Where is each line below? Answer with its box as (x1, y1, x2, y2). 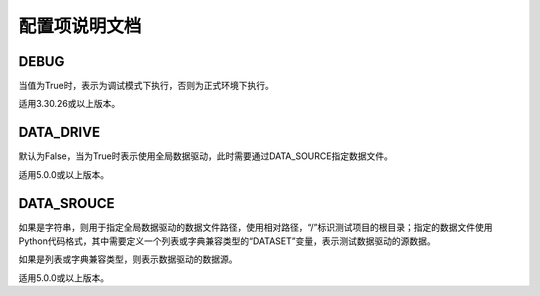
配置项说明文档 (18, 15, 142, 37)
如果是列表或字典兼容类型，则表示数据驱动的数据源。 (18, 253, 238, 265)
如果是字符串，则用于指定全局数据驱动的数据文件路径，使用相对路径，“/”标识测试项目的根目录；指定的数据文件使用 (18, 221, 494, 233)
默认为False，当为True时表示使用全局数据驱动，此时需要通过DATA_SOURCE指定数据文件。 (18, 150, 394, 162)
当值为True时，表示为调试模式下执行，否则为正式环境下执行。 (18, 80, 274, 92)
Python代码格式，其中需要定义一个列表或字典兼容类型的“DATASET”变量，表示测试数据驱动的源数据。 (18, 235, 436, 247)
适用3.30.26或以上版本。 (18, 98, 121, 110)
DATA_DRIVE (18, 124, 100, 141)
